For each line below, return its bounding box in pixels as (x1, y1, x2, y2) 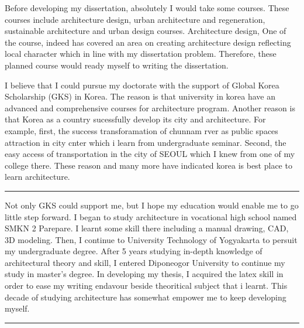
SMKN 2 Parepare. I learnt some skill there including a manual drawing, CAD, (5, 222, 289, 234)
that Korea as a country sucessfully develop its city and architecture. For (5, 113, 266, 125)
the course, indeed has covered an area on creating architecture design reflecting (5, 36, 291, 48)
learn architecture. (5, 170, 70, 183)
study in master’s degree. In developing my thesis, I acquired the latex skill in (5, 268, 284, 280)
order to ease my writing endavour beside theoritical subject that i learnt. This (5, 279, 288, 292)
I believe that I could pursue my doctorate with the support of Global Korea (5, 78, 279, 91)
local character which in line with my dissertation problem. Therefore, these (5, 47, 277, 60)
